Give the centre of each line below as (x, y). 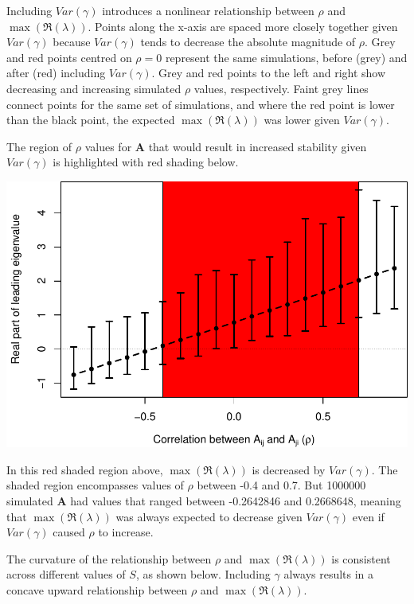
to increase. (126, 532)
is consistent (361, 558)
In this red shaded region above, (85, 469)
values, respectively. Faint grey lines (281, 88)
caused (69, 532)
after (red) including (56, 73)
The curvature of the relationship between (109, 558)
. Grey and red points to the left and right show (269, 73)
